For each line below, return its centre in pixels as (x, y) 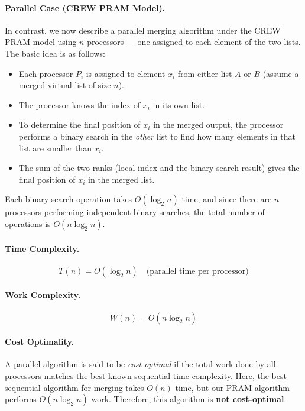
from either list (205, 73)
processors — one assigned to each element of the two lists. (194, 42)
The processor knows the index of (80, 104)
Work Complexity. (43, 295)
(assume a (281, 73)
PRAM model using (41, 42)
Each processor (46, 73)
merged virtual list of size (65, 85)
